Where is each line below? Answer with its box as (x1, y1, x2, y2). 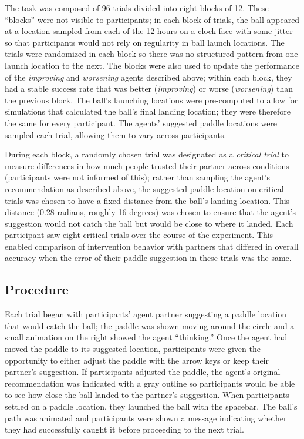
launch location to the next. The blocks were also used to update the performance (5, 59, 299, 71)
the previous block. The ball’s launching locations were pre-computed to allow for (5, 93, 298, 106)
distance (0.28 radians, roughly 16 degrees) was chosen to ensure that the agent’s (5, 206, 296, 218)
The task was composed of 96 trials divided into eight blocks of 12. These (5, 2, 269, 14)
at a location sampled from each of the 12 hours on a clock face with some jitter (5, 25, 293, 37)
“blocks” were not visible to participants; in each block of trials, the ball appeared (5, 13, 300, 25)
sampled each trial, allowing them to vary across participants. (5, 128, 227, 140)
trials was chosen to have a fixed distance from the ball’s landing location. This (5, 194, 290, 206)
